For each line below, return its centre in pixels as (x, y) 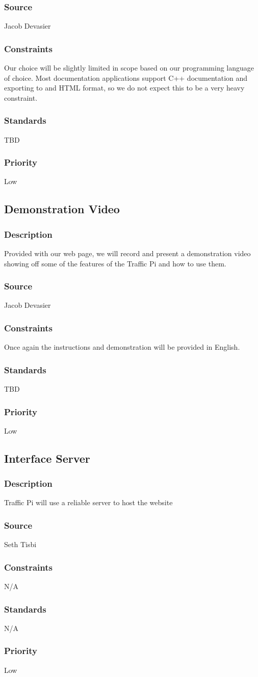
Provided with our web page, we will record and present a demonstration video (127, 253)
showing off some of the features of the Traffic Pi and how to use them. (115, 263)
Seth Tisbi (20, 544)
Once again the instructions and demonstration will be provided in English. (122, 347)
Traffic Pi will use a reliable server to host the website (88, 502)
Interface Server (47, 458)
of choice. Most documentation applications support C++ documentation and (126, 77)
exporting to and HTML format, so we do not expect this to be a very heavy (124, 88)
